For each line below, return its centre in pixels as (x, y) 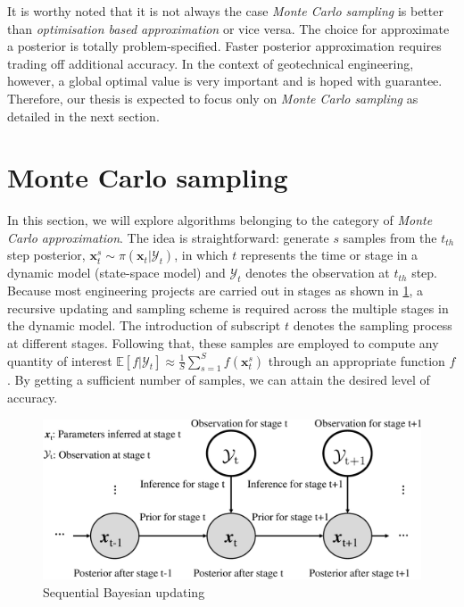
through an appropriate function (356, 360)
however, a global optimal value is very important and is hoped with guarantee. (225, 81)
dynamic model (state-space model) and (116, 273)
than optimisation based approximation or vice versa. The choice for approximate (228, 28)
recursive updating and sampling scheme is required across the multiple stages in (228, 308)
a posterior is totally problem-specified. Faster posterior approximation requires (224, 46)
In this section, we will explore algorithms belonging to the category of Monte (220, 220)
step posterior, (46, 255)
